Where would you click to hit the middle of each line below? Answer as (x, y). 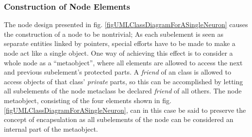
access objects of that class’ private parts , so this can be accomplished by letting (124, 81)
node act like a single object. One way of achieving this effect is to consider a (118, 53)
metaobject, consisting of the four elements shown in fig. (88, 100)
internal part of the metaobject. (51, 129)
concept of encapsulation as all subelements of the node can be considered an (119, 119)
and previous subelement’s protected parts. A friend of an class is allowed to (118, 72)
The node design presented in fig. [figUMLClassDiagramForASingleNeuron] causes (126, 24)
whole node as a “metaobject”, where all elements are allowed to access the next (123, 62)
